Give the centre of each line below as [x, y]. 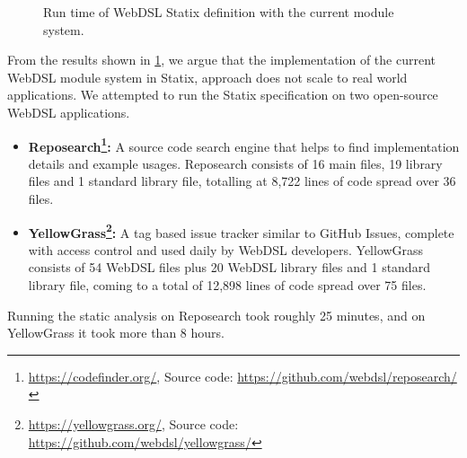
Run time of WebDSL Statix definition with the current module [219, 12]
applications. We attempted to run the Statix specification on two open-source [223, 95]
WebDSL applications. [69, 112]
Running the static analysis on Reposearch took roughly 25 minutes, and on [216, 315]
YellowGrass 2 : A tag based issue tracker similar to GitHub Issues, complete [241, 231]
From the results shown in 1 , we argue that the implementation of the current [222, 60]
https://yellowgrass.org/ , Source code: [133, 424]
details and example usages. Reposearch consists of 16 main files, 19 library [235, 163]
